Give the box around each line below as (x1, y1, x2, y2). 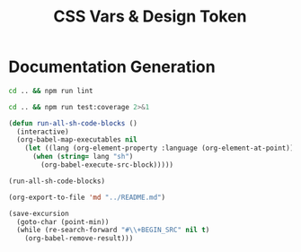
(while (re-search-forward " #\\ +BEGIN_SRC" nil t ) (16, 226, 210, 235)
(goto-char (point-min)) (16, 217, 110, 226)
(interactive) (16, 127, 69, 136)
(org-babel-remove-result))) (24, 234, 134, 243)
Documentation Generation (8, 56, 217, 77)
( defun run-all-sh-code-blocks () (8, 118, 138, 127)
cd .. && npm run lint (8, 86, 93, 95)
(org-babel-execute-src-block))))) (40, 161, 174, 169)
